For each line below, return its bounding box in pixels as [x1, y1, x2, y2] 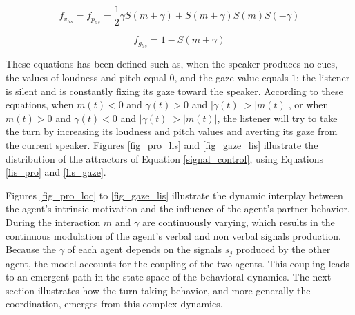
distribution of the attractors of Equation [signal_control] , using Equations [6, 151, 323, 165]
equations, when [6, 97, 74, 112]
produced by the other [236, 242, 331, 256]
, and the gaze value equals [174, 70, 289, 85]
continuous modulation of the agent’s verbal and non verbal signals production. [6, 228, 341, 243]
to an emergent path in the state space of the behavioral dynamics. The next [6, 270, 332, 284]
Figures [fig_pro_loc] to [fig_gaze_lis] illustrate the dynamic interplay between [6, 187, 343, 202]
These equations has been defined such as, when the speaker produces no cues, [6, 57, 338, 71]
